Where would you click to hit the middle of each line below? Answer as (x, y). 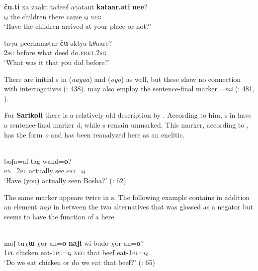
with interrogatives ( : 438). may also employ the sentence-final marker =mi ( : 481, (129, 89)
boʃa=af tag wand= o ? (38, 161)
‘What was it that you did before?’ (57, 62)
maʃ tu (14, 242)
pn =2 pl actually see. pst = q (45, 170)
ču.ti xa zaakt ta (30, 6)
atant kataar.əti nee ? (113, 6)
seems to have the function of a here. (60, 216)
